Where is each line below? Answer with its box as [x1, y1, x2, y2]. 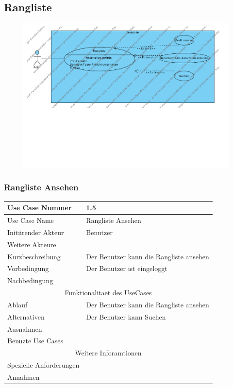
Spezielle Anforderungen [7, 360, 80, 370]
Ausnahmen [7, 323, 42, 334]
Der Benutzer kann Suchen [86, 311, 166, 321]
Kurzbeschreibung [7, 251, 61, 261]
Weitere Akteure [7, 239, 56, 249]
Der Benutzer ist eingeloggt [86, 263, 167, 273]
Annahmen [7, 371, 40, 382]
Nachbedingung [7, 275, 53, 286]
